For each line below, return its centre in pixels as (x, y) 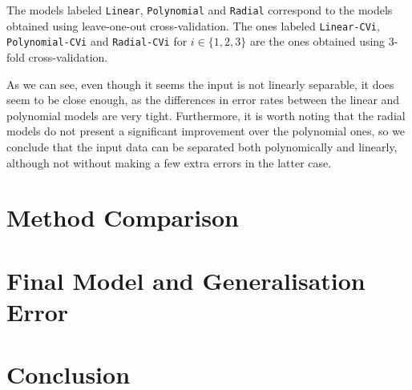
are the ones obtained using (317, 41)
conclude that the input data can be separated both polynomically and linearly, (202, 146)
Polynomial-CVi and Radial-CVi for (97, 41)
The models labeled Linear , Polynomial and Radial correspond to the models (200, 10)
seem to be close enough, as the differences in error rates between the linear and (203, 100)
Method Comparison (123, 217)
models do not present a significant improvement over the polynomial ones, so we (206, 131)
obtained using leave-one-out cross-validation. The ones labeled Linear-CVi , (193, 25)
